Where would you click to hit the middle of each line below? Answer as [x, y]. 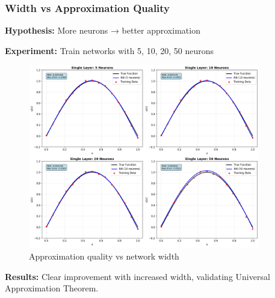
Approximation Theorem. [52, 288]
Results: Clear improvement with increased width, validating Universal [137, 276]
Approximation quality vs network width [104, 256]
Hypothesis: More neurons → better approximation [103, 30]
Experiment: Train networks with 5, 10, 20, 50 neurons [110, 50]
